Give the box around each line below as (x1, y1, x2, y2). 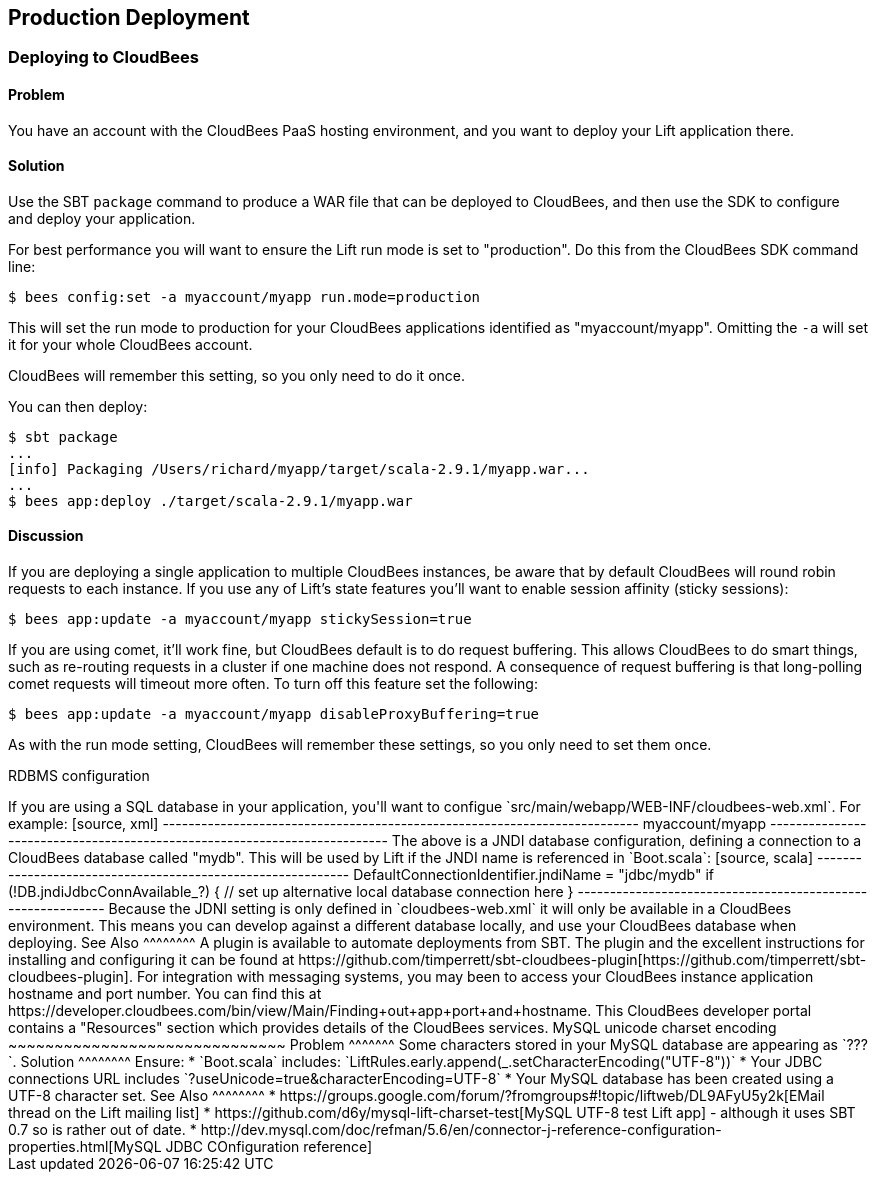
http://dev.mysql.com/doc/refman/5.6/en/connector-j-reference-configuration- (200, 1121, 722, 1139)
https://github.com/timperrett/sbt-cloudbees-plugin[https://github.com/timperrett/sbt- (298, 951, 867, 969)
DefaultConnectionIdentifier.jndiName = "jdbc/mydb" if (353, 866, 714, 884)
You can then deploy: (8, 397, 148, 415)
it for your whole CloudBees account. (8, 335, 253, 353)
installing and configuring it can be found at (8, 951, 295, 969)
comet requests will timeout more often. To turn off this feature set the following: (8, 675, 538, 693)
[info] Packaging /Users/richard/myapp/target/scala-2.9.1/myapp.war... (8, 460, 590, 477)
